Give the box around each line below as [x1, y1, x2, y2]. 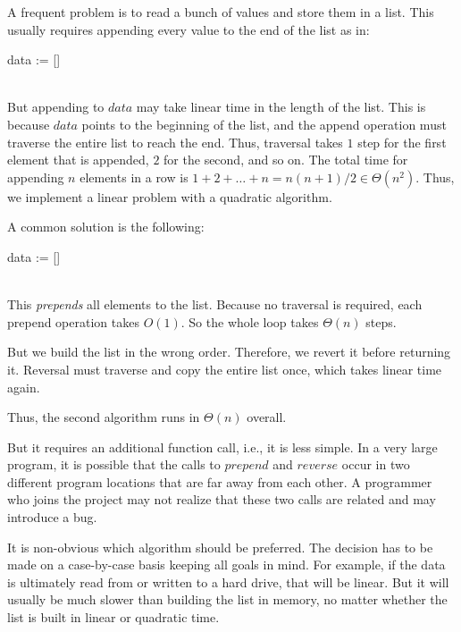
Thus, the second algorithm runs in [7, 408, 200, 426]
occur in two [341, 455, 410, 474]
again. [7, 377, 40, 396]
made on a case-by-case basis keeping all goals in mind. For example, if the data [7, 555, 446, 574]
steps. [365, 312, 397, 331]
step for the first [357, 132, 447, 151]
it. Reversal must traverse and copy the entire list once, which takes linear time [7, 359, 442, 378]
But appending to [7, 97, 105, 116]
